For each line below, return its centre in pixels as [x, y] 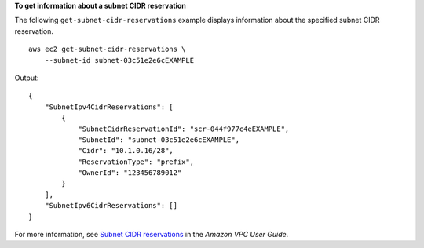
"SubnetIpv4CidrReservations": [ [109, 107]
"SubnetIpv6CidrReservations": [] [111, 206]
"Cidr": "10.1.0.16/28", [126, 151]
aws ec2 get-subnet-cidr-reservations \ [107, 49]
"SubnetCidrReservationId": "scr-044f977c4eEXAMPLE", [184, 129]
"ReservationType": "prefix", [136, 162]
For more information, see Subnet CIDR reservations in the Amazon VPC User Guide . [152, 235]
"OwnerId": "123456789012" [130, 173]
